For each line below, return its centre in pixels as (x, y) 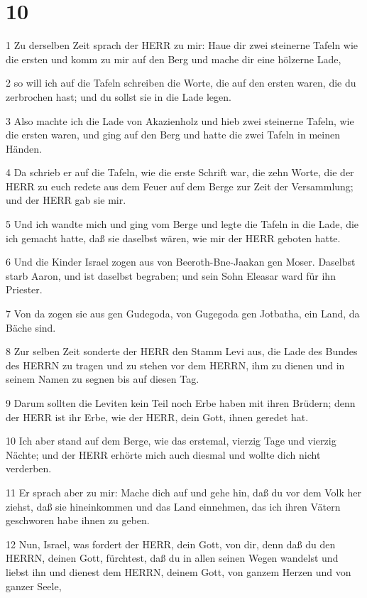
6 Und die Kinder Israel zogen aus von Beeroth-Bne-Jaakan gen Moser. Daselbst (181, 262)
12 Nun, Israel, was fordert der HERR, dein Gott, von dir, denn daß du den (171, 544)
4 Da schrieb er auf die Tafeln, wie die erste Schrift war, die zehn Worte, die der (180, 172)
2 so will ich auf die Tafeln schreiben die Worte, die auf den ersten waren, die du (181, 83)
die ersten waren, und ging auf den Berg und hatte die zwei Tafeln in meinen (173, 135)
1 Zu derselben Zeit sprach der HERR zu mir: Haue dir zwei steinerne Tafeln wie (182, 45)
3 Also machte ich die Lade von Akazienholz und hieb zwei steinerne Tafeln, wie (180, 120)
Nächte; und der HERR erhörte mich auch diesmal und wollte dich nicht (163, 454)
